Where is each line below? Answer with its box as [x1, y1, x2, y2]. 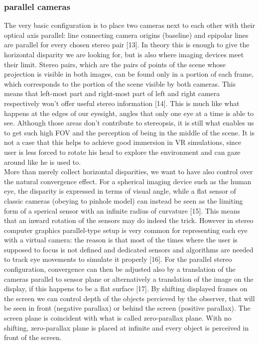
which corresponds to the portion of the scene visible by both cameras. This [4, 78, 236, 89]
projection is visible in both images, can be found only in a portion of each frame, [4, 69, 254, 79]
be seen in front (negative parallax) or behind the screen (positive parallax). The [4, 303, 251, 313]
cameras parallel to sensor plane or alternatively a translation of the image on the [4, 273, 254, 284]
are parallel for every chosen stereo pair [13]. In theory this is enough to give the [4, 39, 250, 50]
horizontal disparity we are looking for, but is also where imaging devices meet [4, 49, 244, 59]
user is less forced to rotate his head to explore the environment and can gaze [4, 146, 241, 157]
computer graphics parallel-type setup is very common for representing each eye [4, 225, 248, 235]
